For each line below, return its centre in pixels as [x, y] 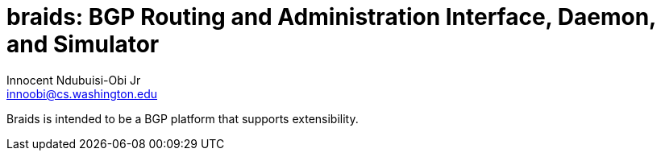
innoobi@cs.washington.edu [82, 93]
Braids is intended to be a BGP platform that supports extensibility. [183, 118]
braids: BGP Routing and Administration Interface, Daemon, [331, 17]
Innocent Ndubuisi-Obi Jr [74, 80]
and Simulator [83, 44]
